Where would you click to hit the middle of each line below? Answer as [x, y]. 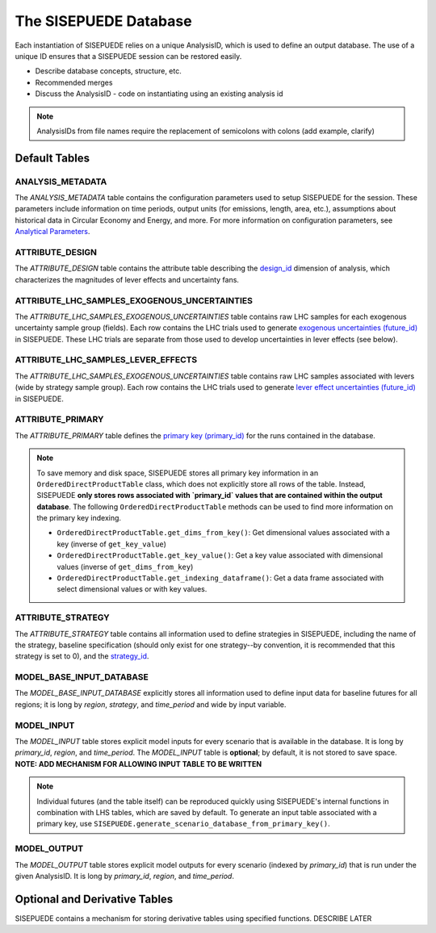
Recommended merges [74, 82]
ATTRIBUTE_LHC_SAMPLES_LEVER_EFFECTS [106, 360]
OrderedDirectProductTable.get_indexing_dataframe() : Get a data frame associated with [220, 578]
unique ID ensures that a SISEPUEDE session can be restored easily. [128, 56]
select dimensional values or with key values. [132, 589]
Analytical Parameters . [52, 232]
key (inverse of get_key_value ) [112, 544]
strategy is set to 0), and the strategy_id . [82, 656]
